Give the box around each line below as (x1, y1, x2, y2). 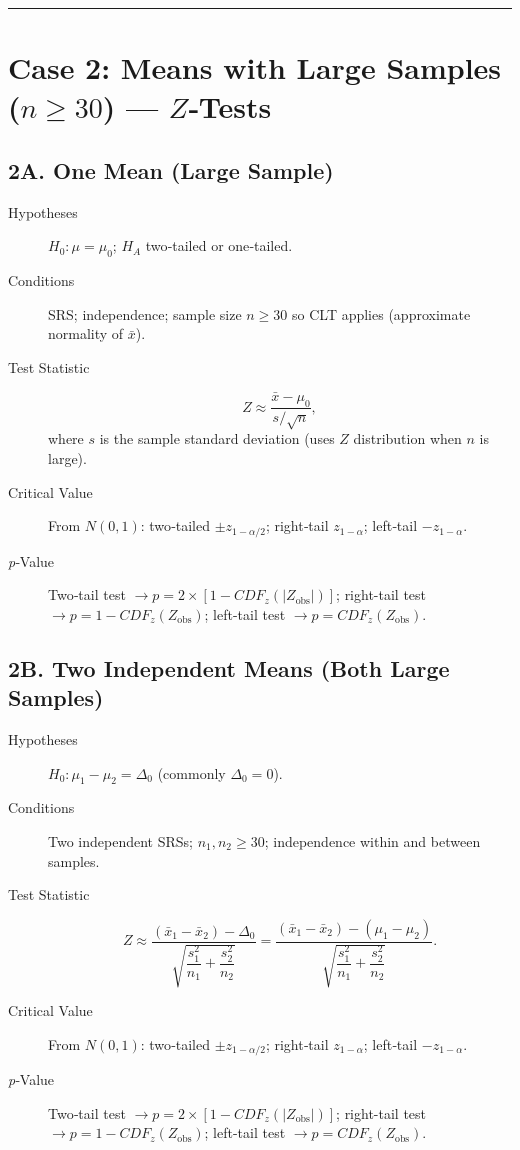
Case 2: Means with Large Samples (8, 47, 502, 88)
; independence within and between (264, 830, 481, 851)
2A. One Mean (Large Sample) (8, 154, 334, 185)
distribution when (353, 428, 462, 449)
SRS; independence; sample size (48, 303, 242, 324)
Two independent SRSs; (48, 830, 193, 851)
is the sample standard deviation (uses (99, 428, 335, 449)
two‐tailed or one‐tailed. (145, 235, 293, 256)
